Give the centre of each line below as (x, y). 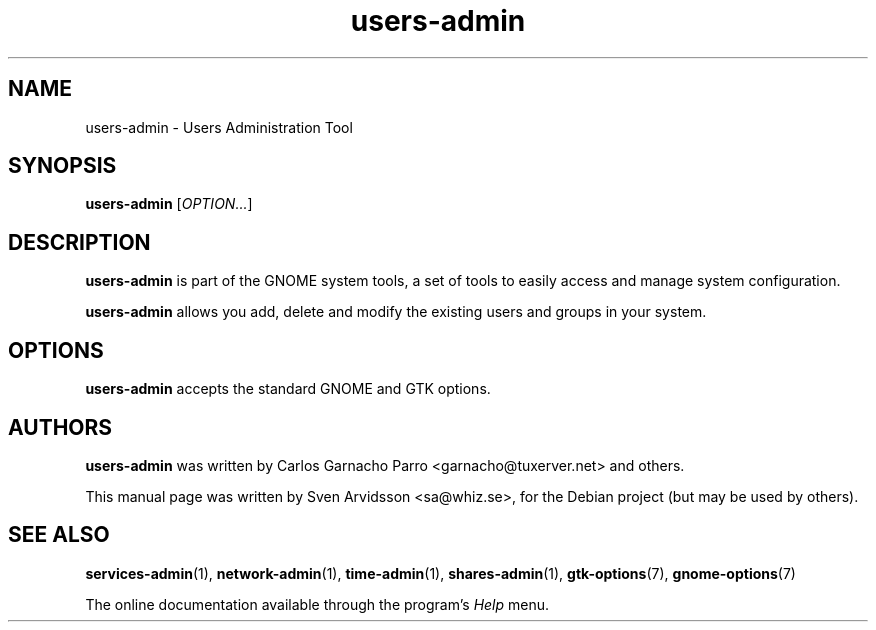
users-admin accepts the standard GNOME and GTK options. (288, 389)
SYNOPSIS (62, 166)
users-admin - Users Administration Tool (219, 127)
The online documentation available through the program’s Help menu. (317, 604)
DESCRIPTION (79, 242)
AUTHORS (60, 427)
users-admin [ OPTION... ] (169, 204)
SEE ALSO (59, 535)
